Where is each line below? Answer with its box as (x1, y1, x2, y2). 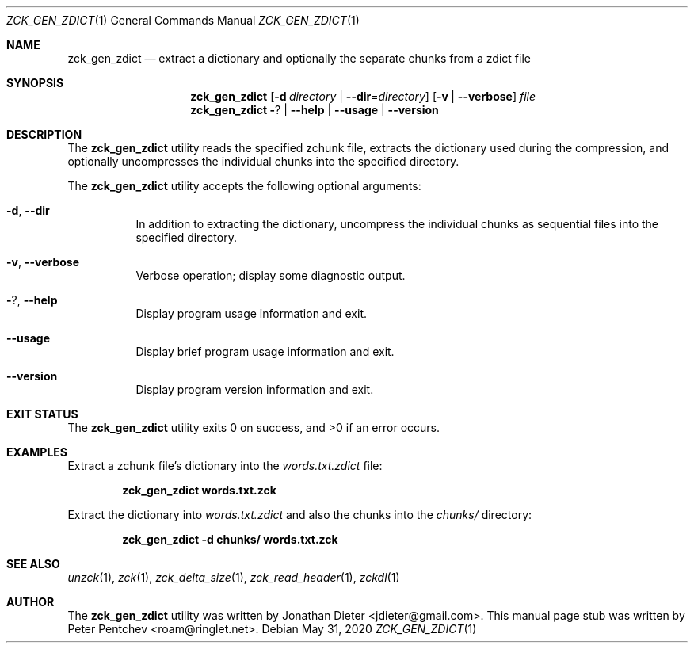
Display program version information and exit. (135, 383, 374, 396)
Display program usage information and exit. (135, 307, 367, 320)
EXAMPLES (6, 445, 67, 459)
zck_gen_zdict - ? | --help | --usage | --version (190, 103, 439, 116)
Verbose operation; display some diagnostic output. (135, 269, 406, 282)
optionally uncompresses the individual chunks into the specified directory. (67, 155, 459, 168)
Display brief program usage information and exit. (135, 345, 395, 358)
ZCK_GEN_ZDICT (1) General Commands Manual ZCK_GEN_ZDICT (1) (6, 13, 360, 27)
